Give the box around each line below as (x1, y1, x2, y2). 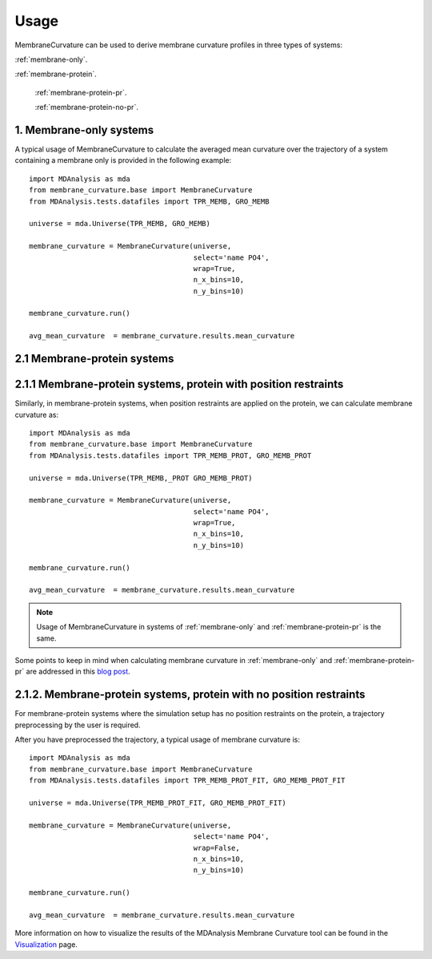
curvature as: (14, 410, 59, 419)
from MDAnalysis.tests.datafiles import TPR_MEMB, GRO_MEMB (29, 196, 270, 206)
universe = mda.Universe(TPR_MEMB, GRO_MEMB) (29, 219, 211, 229)
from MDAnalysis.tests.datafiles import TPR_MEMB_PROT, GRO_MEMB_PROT (29, 451, 312, 460)
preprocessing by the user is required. (14, 720, 141, 730)
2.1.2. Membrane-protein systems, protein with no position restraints (14, 688, 366, 702)
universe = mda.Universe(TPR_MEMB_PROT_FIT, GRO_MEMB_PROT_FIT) (29, 799, 287, 807)
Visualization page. (14, 939, 78, 949)
